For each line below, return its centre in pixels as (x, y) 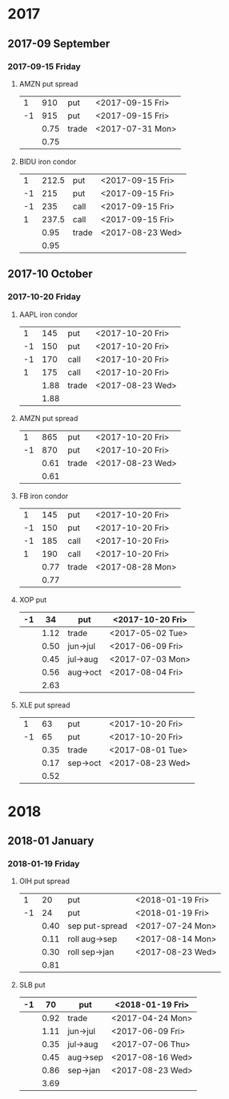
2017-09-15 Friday (44, 67)
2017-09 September (59, 44)
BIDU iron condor (48, 161)
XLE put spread (44, 705)
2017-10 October (50, 274)
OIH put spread (44, 881)
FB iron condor (44, 496)
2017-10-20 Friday (44, 297)
